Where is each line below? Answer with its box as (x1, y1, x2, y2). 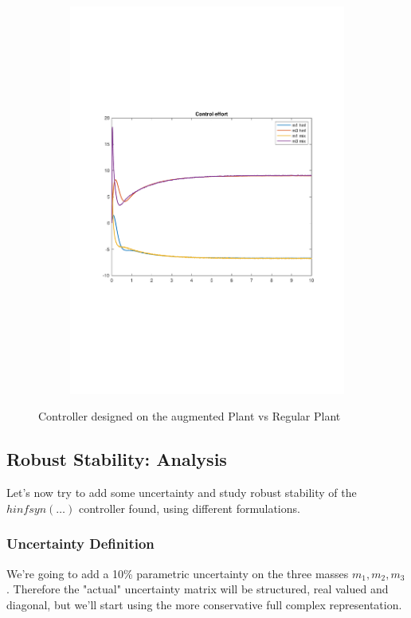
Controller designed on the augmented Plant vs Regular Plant (38, 408, 341, 424)
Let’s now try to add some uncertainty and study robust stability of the (6, 484, 357, 501)
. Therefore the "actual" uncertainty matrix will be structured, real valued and (6, 581, 389, 597)
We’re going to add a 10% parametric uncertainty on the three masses (6, 565, 349, 581)
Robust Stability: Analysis (6, 447, 227, 471)
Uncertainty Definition (6, 534, 155, 553)
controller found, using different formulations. (78, 499, 300, 516)
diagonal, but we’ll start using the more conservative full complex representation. (6, 596, 402, 612)
